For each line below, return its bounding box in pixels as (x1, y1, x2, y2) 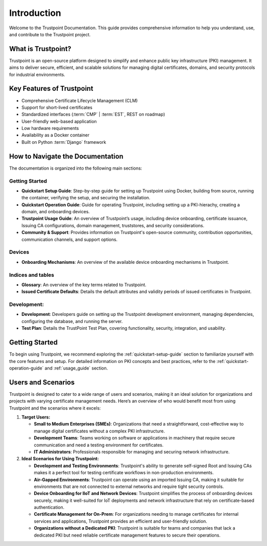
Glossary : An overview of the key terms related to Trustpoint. (21, 282, 147, 288)
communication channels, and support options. (21, 236, 118, 243)
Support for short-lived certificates (21, 104, 92, 110)
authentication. (34, 504, 65, 510)
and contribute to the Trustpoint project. (9, 31, 91, 37)
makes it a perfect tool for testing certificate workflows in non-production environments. (34, 470, 214, 476)
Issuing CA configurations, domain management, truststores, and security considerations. (21, 222, 205, 228)
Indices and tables (9, 271, 54, 278)
